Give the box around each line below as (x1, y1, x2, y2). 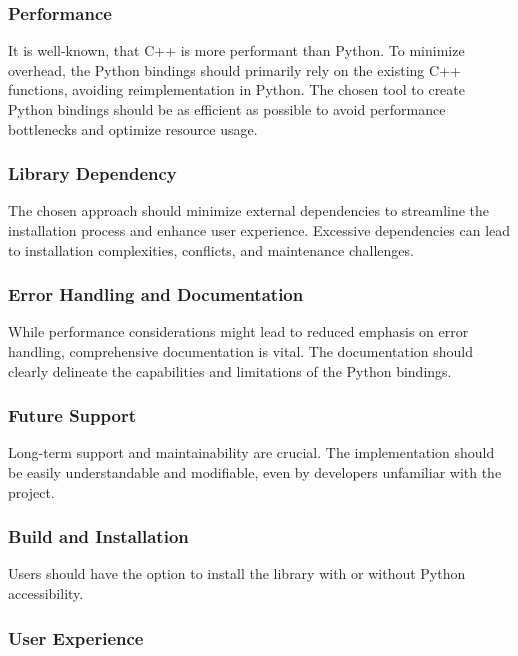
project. (8, 481, 55, 502)
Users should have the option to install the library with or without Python (8, 563, 466, 584)
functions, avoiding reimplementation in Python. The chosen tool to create (8, 79, 466, 100)
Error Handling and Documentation (8, 282, 304, 307)
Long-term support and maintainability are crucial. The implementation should (8, 442, 495, 463)
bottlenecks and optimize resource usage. (8, 118, 258, 139)
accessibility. (8, 583, 84, 603)
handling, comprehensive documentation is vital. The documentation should (8, 341, 474, 361)
